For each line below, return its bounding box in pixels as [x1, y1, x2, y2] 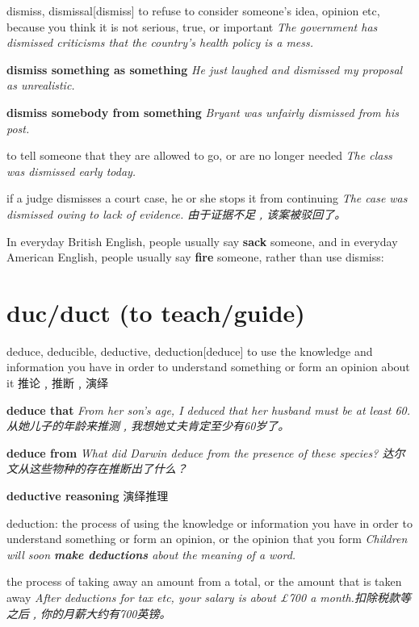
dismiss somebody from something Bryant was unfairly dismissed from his [6, 103, 399, 120]
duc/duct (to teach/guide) [6, 295, 305, 328]
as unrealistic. [6, 77, 75, 94]
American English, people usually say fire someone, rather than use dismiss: [6, 249, 384, 265]
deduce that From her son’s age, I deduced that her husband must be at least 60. [6, 401, 410, 418]
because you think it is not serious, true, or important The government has [6, 18, 378, 35]
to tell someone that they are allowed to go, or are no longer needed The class [6, 147, 392, 164]
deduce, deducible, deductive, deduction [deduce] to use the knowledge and [6, 342, 373, 359]
